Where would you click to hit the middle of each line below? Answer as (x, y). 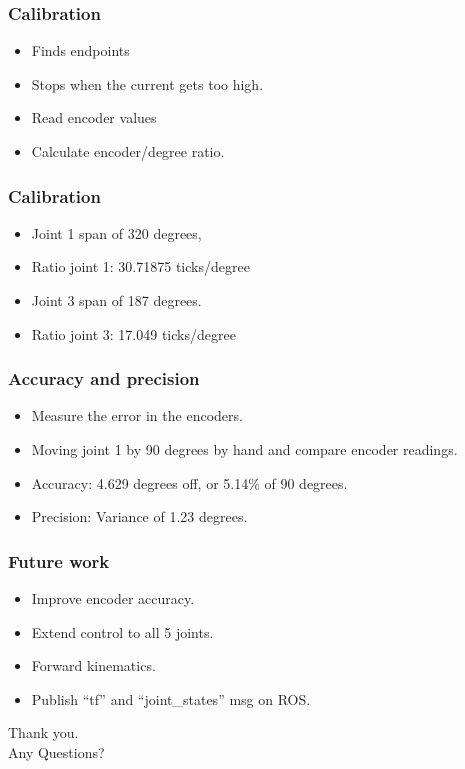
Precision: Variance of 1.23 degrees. (139, 516)
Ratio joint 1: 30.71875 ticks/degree (140, 266)
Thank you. (43, 732)
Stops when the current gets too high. (147, 83)
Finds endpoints (80, 50)
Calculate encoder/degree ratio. (128, 151)
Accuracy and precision (104, 378)
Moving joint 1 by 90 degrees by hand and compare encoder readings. (244, 449)
